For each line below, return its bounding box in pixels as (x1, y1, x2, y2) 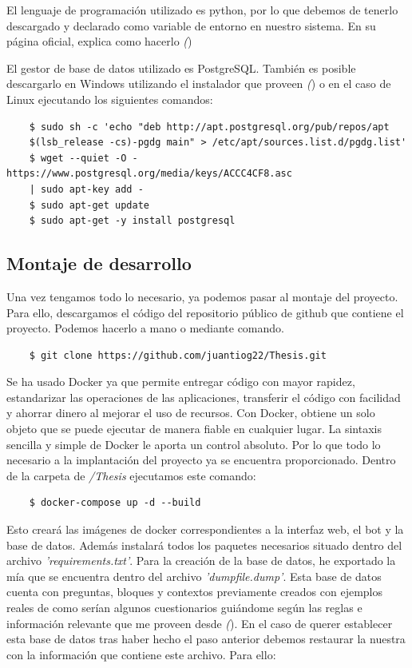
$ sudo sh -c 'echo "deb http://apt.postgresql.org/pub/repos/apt (29, 121, 390, 133)
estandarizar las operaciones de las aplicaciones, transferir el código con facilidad (6, 388, 401, 405)
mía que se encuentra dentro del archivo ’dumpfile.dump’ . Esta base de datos (6, 567, 382, 584)
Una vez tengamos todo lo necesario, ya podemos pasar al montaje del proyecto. (6, 288, 398, 304)
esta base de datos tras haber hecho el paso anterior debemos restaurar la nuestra (6, 630, 406, 647)
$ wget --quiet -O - (29, 152, 138, 164)
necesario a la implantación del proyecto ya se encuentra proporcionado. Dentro (6, 451, 396, 468)
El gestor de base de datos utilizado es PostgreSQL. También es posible (6, 59, 356, 76)
